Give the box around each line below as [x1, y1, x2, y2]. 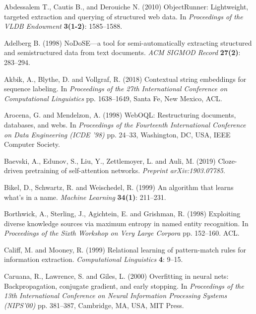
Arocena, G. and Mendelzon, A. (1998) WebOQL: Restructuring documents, [4, 110, 236, 120]
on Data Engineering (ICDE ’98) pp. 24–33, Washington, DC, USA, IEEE [4, 129, 231, 139]
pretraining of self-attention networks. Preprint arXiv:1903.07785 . [25, 165, 225, 176]
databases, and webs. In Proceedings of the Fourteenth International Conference [4, 119, 246, 129]
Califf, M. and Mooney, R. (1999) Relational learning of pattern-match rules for [4, 244, 246, 254]
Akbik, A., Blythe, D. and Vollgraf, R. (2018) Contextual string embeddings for [4, 73, 247, 84]
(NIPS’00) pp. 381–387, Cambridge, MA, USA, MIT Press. [4, 300, 184, 310]
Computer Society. [4, 139, 60, 149]
